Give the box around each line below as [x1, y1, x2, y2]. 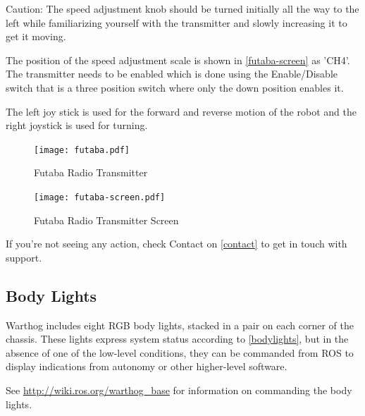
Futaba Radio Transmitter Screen [34, 212, 179, 227]
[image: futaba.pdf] [34, 145, 130, 155]
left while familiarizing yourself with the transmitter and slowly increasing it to [6, 15, 347, 30]
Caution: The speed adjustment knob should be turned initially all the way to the [6, 1, 359, 16]
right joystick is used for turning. [6, 118, 148, 133]
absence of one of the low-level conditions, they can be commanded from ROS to [6, 345, 354, 360]
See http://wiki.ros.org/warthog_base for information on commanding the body [6, 383, 352, 398]
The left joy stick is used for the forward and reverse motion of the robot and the [6, 104, 357, 118]
